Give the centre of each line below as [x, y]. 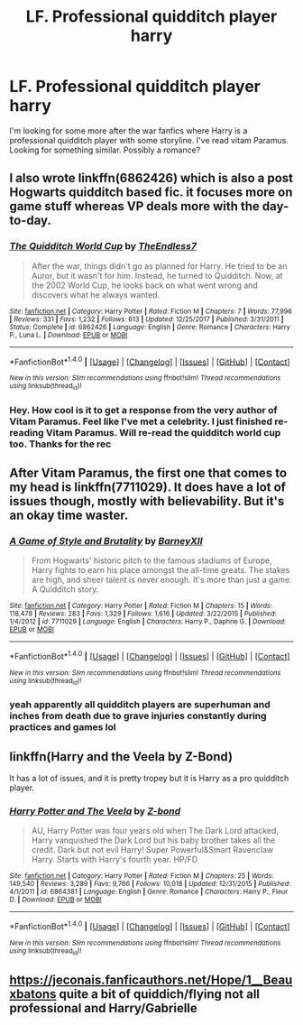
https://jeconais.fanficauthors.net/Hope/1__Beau [151, 979]
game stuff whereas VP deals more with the [134, 206]
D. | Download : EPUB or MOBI [55, 900]
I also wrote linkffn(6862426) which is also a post [151, 178]
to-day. [31, 221]
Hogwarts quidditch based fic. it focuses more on [151, 193]
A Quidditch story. [65, 589]
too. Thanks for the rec [60, 444]
